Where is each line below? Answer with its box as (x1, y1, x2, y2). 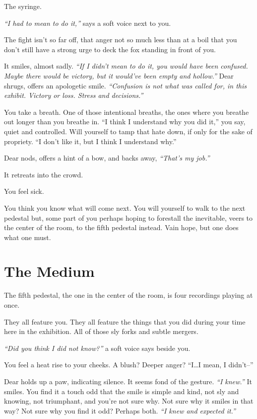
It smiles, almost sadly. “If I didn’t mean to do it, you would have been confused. (4, 61, 248, 71)
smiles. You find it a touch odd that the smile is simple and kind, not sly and (4, 386, 239, 396)
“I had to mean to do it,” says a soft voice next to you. (4, 17, 171, 28)
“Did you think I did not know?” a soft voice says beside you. (4, 342, 191, 353)
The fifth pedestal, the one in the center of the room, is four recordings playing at (4, 290, 253, 300)
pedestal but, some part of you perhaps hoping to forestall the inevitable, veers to (4, 212, 253, 223)
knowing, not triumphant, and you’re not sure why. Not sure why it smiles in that (4, 396, 254, 406)
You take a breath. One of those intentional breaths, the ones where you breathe (4, 106, 249, 117)
